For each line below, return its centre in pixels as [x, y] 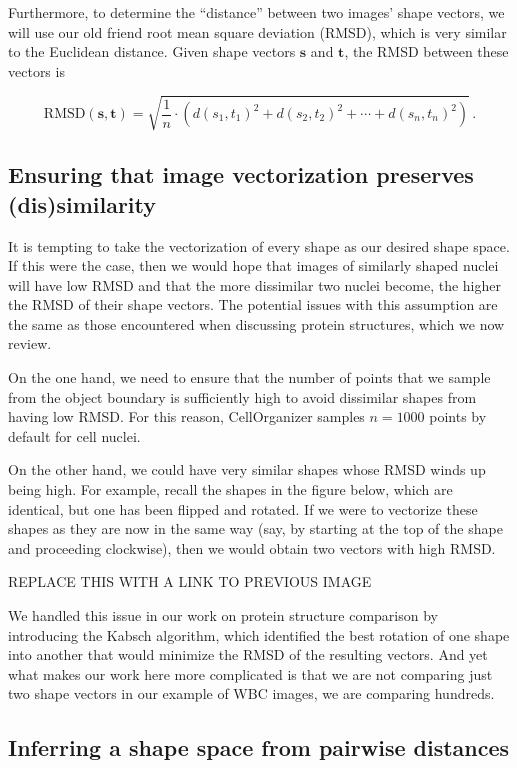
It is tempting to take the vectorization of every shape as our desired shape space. [259, 245]
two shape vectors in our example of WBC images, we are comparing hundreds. [251, 693]
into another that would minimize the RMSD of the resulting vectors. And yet [248, 654]
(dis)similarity [82, 203]
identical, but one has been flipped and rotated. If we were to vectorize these [243, 508]
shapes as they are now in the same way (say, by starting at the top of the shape [255, 528]
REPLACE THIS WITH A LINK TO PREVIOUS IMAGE [190, 581]
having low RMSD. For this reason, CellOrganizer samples [186, 416]
